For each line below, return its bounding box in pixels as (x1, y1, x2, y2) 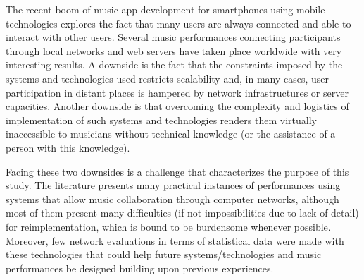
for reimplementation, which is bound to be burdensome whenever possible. (6, 219, 331, 233)
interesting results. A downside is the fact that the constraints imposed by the (6, 57, 343, 72)
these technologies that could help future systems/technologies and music (6, 247, 322, 262)
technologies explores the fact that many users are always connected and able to (6, 16, 351, 30)
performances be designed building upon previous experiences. (6, 260, 274, 275)
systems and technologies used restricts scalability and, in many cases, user (6, 71, 330, 85)
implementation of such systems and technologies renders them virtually (6, 112, 317, 127)
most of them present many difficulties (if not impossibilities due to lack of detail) (6, 205, 359, 220)
